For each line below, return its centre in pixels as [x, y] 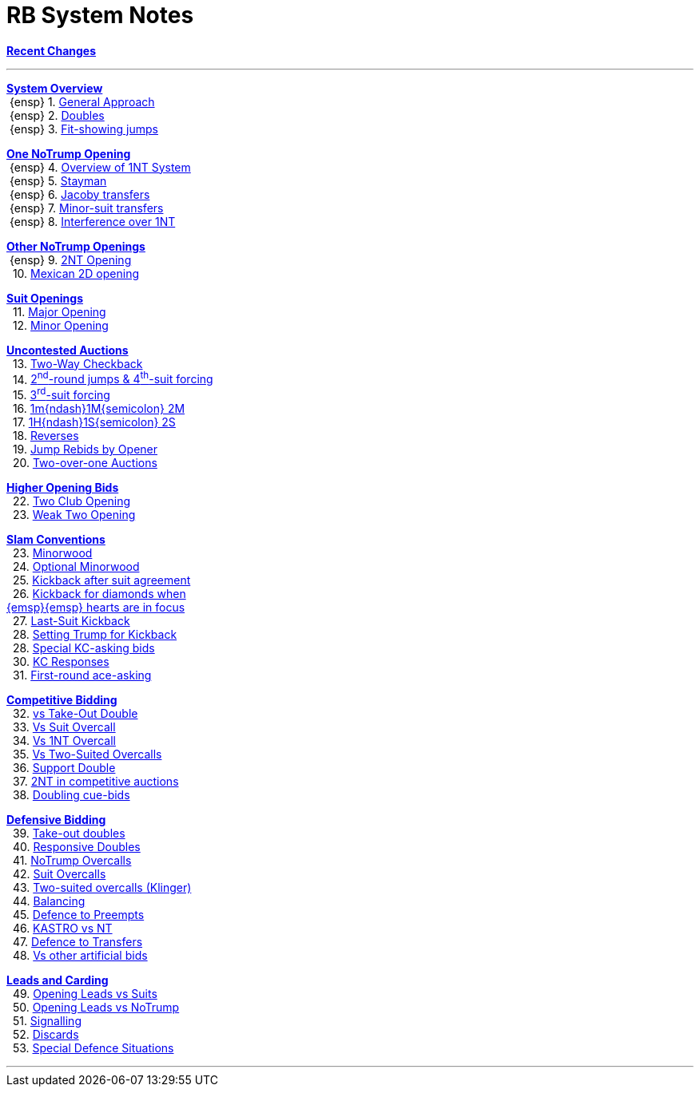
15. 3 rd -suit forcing [61, 394]
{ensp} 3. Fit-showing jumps [84, 129]
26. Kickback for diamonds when [99, 594]
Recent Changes [52, 50]
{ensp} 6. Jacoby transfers [80, 194]
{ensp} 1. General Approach [82, 101]
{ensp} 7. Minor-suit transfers [86, 208]
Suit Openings [45, 298]
